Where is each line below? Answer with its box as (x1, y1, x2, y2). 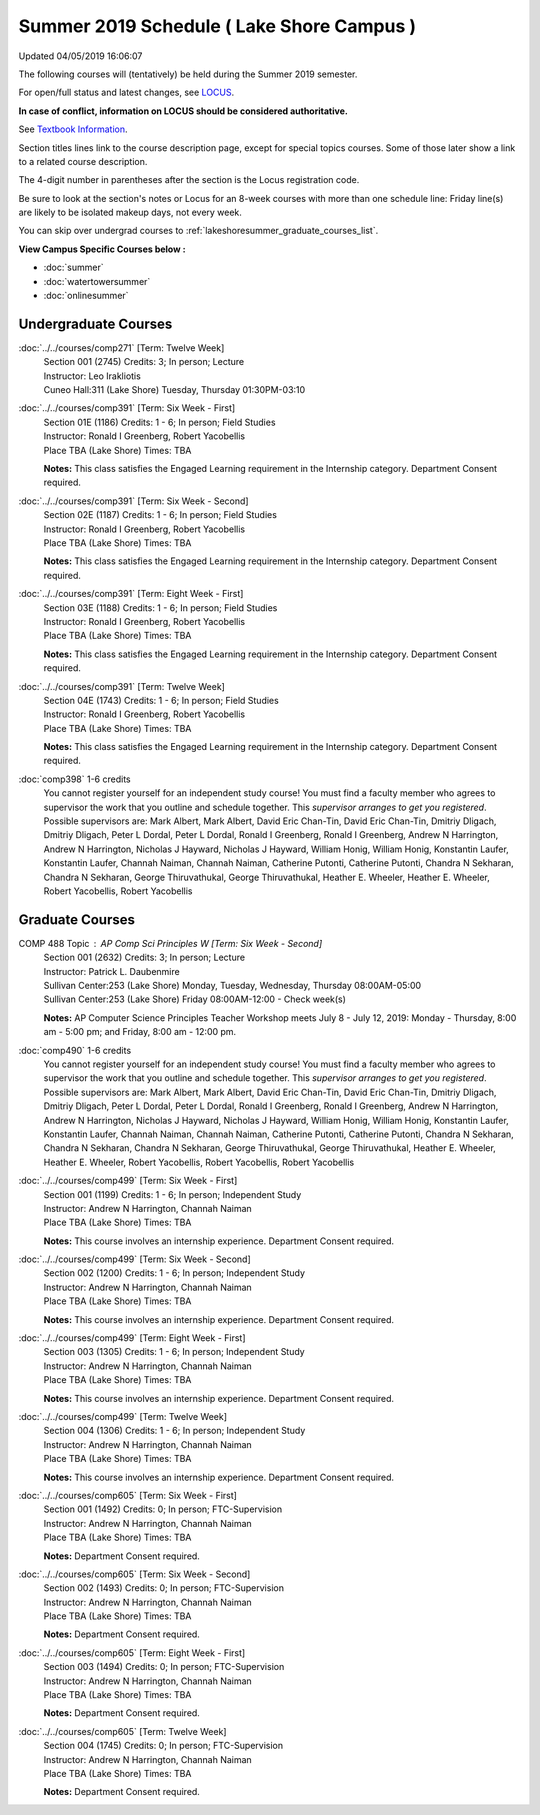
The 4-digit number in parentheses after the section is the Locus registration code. (18, 174, 360, 186)
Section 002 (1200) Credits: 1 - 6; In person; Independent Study (43, 1267, 305, 1279)
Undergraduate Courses (18, 315, 173, 332)
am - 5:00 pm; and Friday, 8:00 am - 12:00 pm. (43, 1026, 237, 1038)
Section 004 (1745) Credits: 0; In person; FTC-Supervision (43, 1740, 284, 1752)
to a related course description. (18, 155, 148, 167)
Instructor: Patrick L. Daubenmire (43, 965, 180, 977)
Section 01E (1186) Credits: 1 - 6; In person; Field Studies (43, 416, 276, 428)
